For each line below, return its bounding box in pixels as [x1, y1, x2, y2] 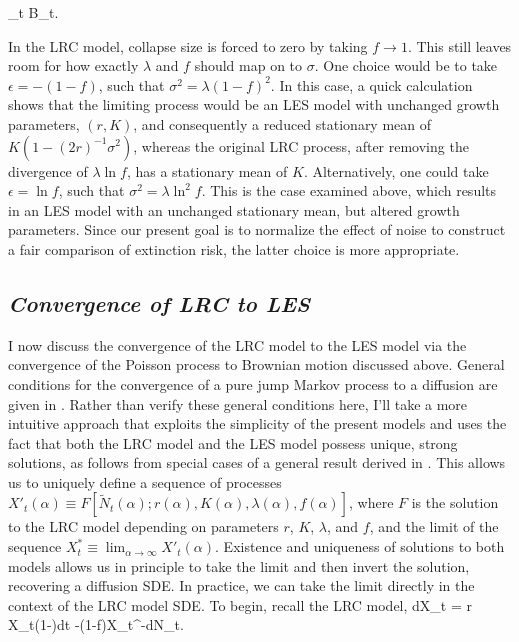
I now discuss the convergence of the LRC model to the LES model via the [8, 334, 467, 355]
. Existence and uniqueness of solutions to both [215, 536, 505, 557]
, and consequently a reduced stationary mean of [133, 113, 432, 134]
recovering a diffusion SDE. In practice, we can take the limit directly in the [8, 575, 475, 596]
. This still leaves [407, 35, 512, 56]
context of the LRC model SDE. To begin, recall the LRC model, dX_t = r [8, 594, 473, 615]
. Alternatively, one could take [303, 160, 489, 181]
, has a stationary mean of [126, 160, 288, 181]
